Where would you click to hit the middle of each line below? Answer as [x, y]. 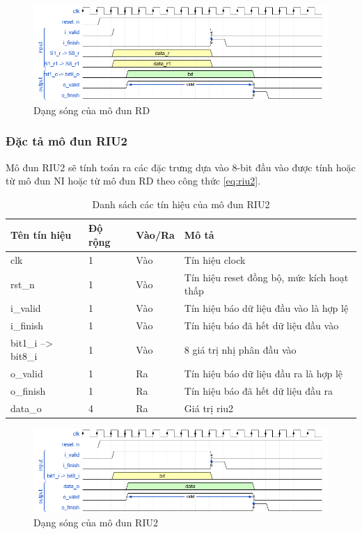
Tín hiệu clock [215, 259]
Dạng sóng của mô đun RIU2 [96, 522]
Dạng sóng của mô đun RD [92, 110]
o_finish [28, 391]
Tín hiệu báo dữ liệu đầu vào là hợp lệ [266, 308]
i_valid [26, 308]
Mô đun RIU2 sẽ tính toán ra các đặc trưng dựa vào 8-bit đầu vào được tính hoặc [181, 167]
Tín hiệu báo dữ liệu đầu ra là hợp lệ [263, 374]
